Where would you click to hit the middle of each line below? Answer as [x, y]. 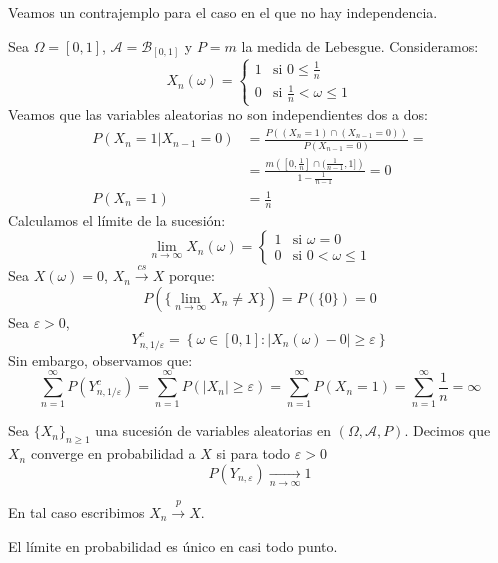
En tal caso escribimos [76, 511]
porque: [191, 275]
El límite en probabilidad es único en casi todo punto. [173, 545]
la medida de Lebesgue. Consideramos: [360, 45]
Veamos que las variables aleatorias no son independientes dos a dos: [218, 114]
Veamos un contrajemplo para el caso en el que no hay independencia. [223, 12]
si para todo [253, 453]
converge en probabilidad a [113, 453]
